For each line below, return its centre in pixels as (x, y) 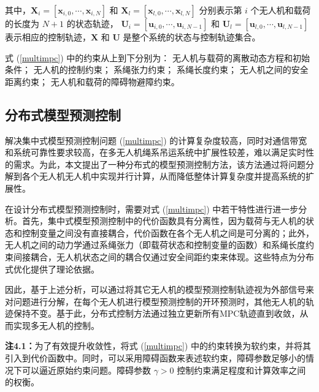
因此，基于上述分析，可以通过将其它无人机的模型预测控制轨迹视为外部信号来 (159, 289)
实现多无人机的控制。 (56, 325)
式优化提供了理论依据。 (52, 269)
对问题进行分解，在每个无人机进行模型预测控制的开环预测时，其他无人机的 (155, 301)
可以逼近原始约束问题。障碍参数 (86, 370)
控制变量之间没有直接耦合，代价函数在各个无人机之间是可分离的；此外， (168, 232)
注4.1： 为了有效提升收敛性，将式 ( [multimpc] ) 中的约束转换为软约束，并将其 (158, 346)
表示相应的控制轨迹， (48, 37)
